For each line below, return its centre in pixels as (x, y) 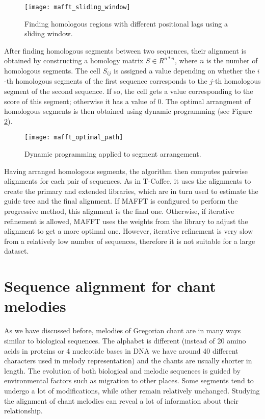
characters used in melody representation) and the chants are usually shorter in (128, 361)
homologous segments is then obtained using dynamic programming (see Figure (128, 111)
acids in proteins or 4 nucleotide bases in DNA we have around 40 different (121, 350)
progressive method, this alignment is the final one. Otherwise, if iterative (119, 211)
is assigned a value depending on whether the (184, 71)
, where (186, 60)
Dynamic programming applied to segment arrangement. (113, 154)
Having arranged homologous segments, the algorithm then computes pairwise (126, 171)
